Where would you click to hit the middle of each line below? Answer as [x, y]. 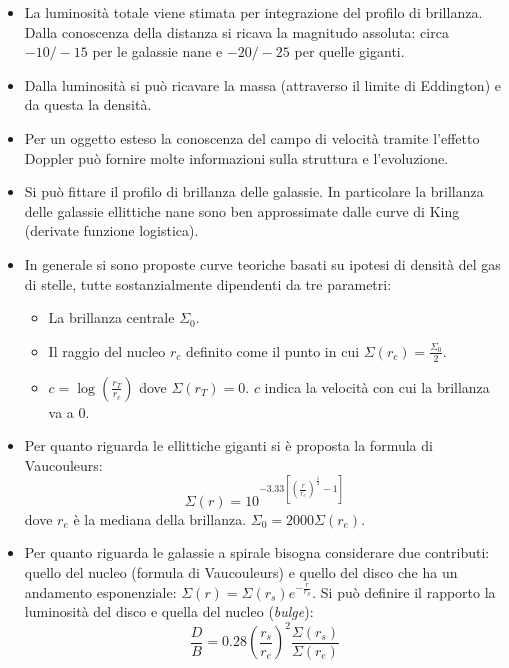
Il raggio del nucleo [107, 350]
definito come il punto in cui [272, 350]
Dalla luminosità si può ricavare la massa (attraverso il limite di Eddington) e [262, 84]
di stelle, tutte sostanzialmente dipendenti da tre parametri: [208, 283]
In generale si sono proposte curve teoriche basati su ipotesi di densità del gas [262, 263]
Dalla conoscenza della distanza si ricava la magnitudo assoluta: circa [236, 31]
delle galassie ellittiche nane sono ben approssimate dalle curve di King [242, 210]
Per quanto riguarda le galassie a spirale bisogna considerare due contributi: [257, 552]
